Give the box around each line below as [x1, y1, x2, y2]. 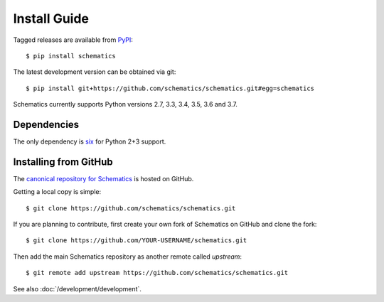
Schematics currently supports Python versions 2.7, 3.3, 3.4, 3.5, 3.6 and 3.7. [13, 100, 238, 109]
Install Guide [13, 11, 89, 26]
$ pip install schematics [26, 52, 117, 60]
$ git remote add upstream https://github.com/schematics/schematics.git [26, 269, 289, 277]
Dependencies [13, 118, 80, 131]
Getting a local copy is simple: [13, 188, 102, 196]
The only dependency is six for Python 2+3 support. [13, 137, 166, 146]
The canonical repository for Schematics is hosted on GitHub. [13, 174, 194, 183]
